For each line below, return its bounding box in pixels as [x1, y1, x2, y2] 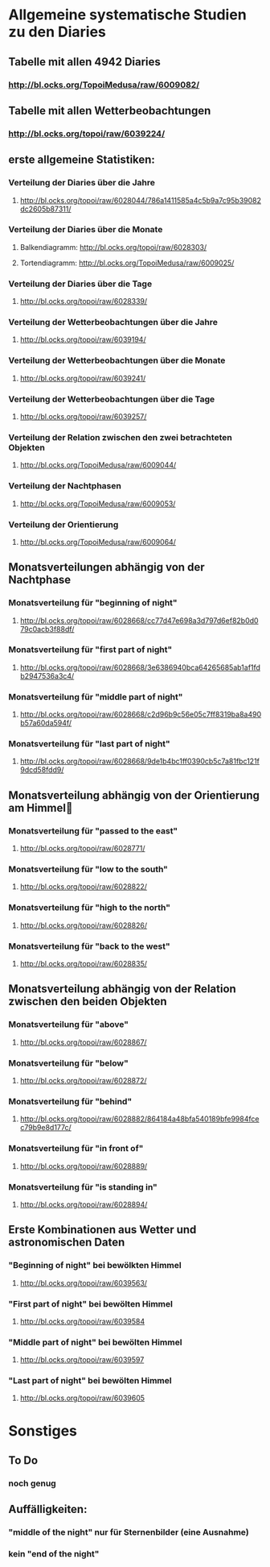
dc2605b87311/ [19, 204, 72, 214]
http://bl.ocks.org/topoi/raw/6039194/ [19, 335, 146, 344]
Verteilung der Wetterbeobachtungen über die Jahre [8, 317, 219, 328]
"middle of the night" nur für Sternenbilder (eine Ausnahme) [8, 1527, 249, 1538]
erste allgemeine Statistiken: [8, 153, 155, 167]
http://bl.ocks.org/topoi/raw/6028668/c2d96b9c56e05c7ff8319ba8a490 [19, 709, 262, 719]
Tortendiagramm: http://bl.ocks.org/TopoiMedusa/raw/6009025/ [19, 258, 235, 268]
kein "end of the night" [8, 1548, 100, 1560]
